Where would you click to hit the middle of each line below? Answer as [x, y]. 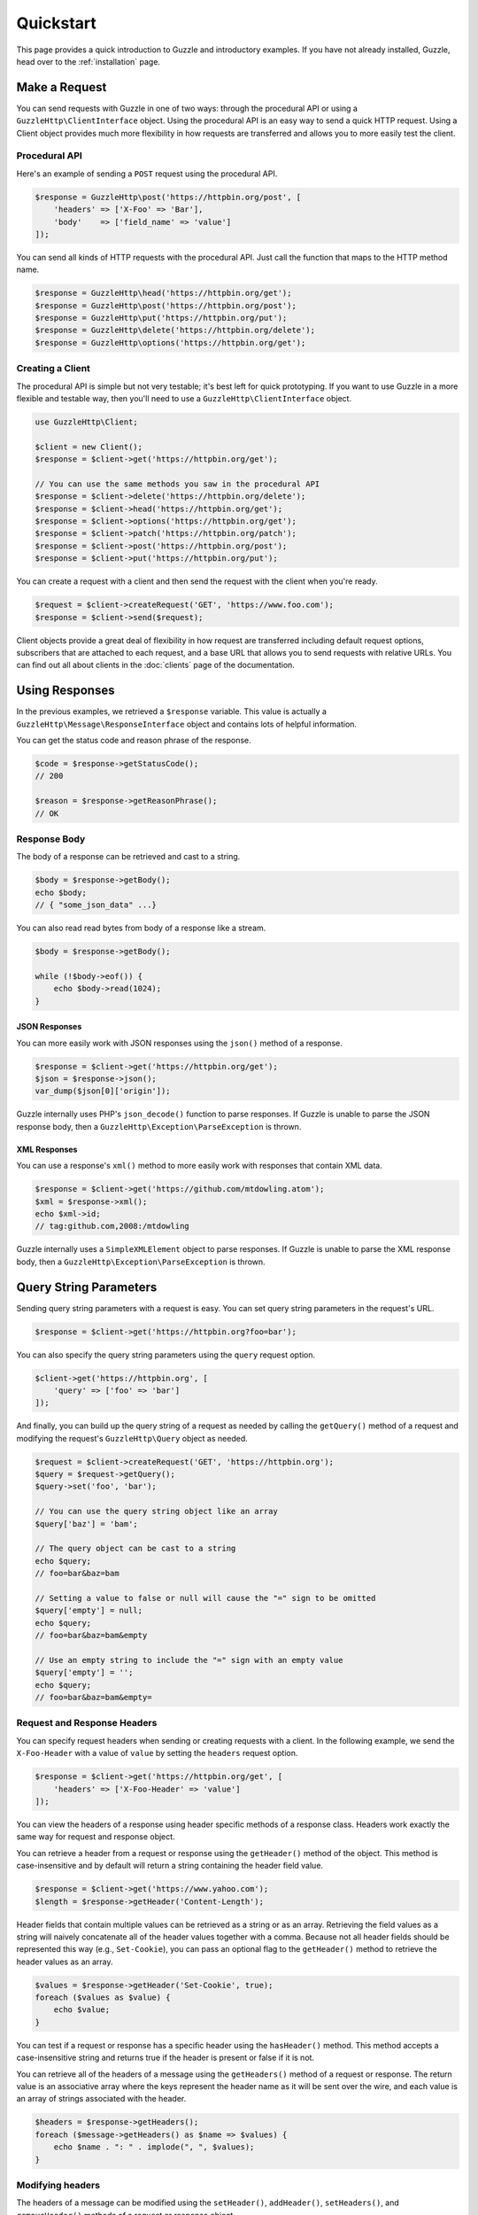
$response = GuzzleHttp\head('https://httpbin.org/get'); [163, 293]
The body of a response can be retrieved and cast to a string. [128, 857]
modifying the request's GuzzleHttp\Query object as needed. [132, 1438]
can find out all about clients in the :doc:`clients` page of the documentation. [156, 665]
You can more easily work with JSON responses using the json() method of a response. [179, 1043]
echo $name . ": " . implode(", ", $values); [154, 2147]
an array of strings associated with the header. [101, 2099]
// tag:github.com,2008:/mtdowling [112, 1226]
